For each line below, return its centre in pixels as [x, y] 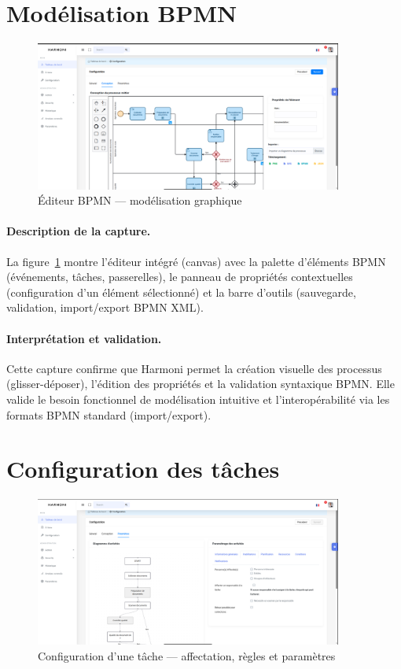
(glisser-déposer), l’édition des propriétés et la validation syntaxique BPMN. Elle [200, 384]
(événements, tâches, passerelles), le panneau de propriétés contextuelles [180, 277]
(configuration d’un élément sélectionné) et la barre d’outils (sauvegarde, [181, 292]
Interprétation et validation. [84, 338]
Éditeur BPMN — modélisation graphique [140, 200]
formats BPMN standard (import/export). [109, 414]
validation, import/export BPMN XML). [105, 307]
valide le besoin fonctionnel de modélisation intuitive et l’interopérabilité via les [198, 399]
